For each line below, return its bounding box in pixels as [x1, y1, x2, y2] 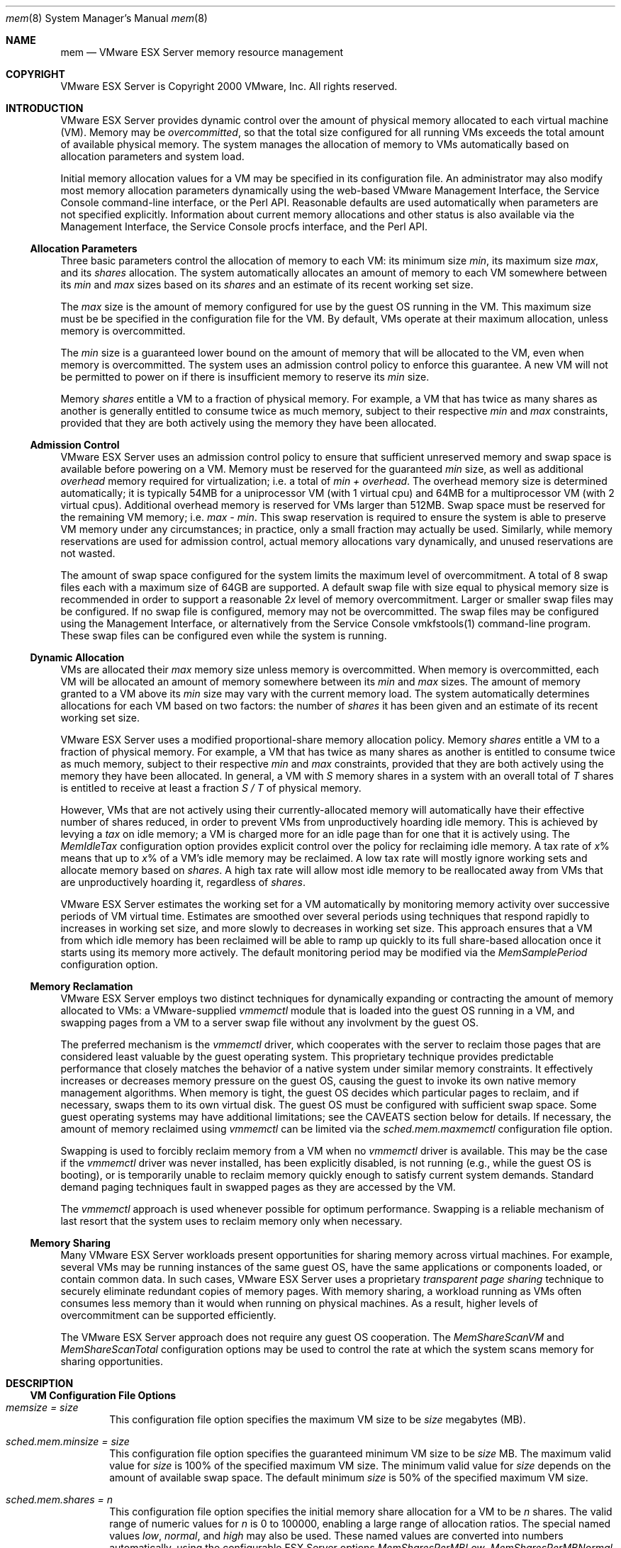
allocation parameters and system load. [60, 150, 245, 162]
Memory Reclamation [30, 980, 133, 992]
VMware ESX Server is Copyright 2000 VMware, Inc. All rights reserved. [60, 80, 398, 92]
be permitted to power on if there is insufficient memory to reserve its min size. [60, 371, 430, 383]
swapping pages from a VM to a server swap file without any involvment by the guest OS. [60, 1016, 479, 1028]
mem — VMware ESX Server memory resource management [60, 46, 344, 58]
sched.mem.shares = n [6, 1493, 113, 1505]
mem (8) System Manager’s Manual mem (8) [6, 12, 208, 24]
